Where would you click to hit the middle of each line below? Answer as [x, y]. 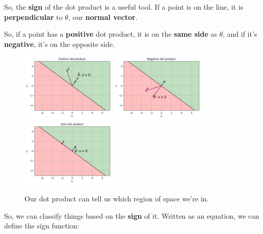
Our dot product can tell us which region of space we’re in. [117, 199]
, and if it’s [240, 34]
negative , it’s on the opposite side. [59, 44]
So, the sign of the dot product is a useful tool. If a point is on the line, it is [124, 7]
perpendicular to [33, 17]
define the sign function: [42, 226]
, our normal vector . [103, 17]
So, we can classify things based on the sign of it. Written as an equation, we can [132, 215]
